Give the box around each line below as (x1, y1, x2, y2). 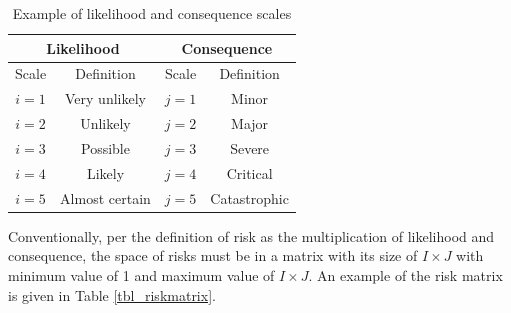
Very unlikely (65, 88, 146, 109)
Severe (230, 137, 270, 158)
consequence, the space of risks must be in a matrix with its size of (8, 245, 418, 266)
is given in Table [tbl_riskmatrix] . (8, 284, 216, 305)
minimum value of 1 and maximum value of (8, 264, 275, 285)
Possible (80, 137, 130, 158)
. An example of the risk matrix (308, 264, 503, 285)
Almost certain (60, 187, 151, 208)
